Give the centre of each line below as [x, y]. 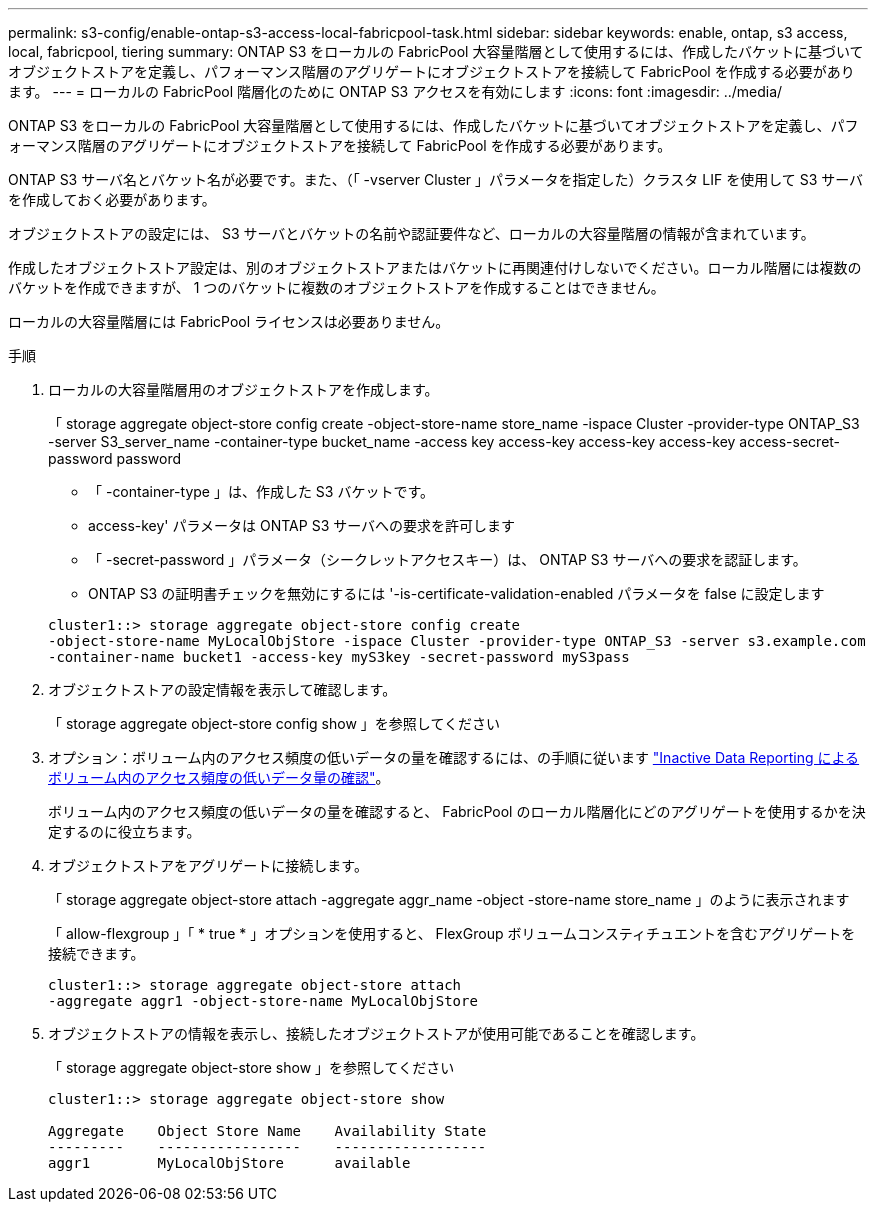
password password [115, 458]
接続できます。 [96, 953]
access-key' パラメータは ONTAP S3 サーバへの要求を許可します [302, 525]
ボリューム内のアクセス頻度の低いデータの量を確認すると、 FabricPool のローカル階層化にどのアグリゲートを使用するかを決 [457, 811]
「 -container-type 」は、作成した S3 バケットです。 [261, 491]
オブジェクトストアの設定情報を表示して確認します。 [222, 689]
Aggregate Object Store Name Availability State [267, 1131]
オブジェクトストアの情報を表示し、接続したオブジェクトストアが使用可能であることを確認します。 [376, 1033]
